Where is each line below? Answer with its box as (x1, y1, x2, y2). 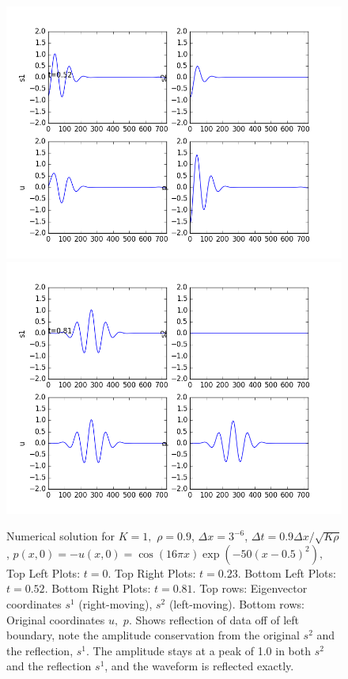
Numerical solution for (6, 528, 115, 544)
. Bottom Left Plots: (237, 564, 336, 581)
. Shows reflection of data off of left (128, 611, 300, 628)
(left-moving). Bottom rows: (168, 595, 304, 612)
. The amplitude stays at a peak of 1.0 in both (85, 642, 312, 658)
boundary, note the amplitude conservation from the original (6, 627, 300, 643)
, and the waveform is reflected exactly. (104, 658, 294, 674)
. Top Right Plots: (108, 564, 196, 581)
